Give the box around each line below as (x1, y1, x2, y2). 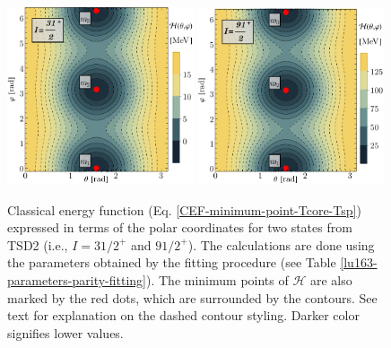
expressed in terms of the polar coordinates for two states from (7, 218, 352, 237)
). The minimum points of (146, 270, 289, 289)
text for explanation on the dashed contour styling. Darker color (7, 306, 360, 325)
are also (310, 270, 352, 289)
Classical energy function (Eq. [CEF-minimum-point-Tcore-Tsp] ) (7, 200, 361, 219)
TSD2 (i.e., (7, 235, 68, 254)
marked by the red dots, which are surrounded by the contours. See (7, 288, 378, 307)
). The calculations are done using (187, 235, 375, 254)
